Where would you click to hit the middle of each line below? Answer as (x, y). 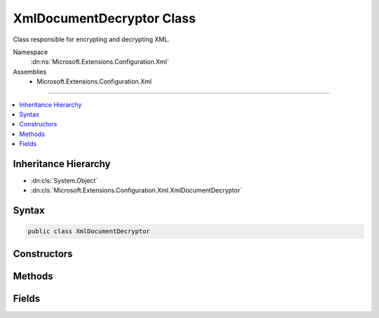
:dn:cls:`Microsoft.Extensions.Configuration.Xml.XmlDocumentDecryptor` (136, 190)
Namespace (31, 52)
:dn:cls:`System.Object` (64, 180)
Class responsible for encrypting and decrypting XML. (91, 39)
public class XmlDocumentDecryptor (89, 231)
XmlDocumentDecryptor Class (104, 18)
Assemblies (30, 72)
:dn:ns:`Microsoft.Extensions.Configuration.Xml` (100, 62)
